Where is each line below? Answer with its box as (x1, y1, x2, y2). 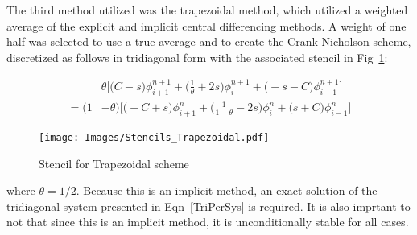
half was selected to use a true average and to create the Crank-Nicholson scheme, (6, 33, 411, 50)
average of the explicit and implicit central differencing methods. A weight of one (6, 17, 407, 34)
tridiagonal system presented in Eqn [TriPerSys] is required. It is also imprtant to (6, 197, 411, 214)
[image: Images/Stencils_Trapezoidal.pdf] (39, 132, 270, 144)
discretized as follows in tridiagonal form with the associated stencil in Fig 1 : (6, 48, 388, 65)
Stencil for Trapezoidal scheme (39, 155, 189, 171)
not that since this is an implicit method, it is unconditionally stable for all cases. (6, 213, 409, 230)
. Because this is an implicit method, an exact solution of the (76, 182, 378, 199)
